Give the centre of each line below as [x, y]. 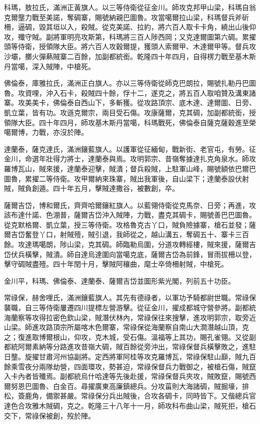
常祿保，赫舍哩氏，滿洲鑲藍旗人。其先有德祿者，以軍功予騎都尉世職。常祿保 [130, 297]
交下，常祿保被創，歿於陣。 [49, 415]
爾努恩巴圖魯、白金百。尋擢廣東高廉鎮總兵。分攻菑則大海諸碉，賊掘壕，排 [126, 386]
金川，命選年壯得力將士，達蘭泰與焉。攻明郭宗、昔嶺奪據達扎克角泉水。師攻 [130, 159]
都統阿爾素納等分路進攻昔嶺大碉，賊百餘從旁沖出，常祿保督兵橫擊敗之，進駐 [130, 347]
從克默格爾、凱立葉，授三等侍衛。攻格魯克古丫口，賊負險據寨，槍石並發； [126, 224]
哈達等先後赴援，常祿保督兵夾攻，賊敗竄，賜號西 [175, 376]
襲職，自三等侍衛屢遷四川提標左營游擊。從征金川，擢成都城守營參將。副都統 [130, 307]
